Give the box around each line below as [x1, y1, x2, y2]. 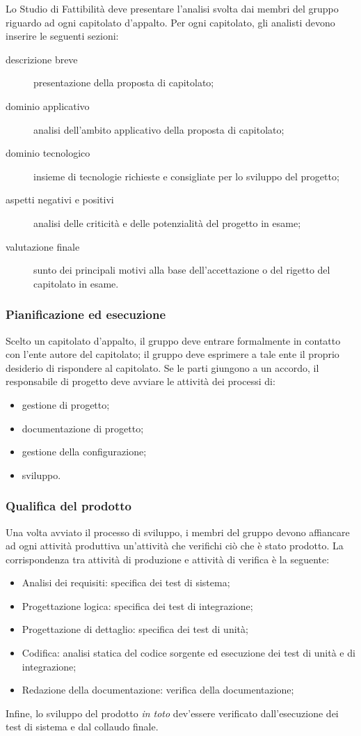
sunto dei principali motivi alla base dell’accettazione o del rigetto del [33, 263, 330, 277]
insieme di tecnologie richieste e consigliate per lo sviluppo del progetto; [33, 169, 339, 183]
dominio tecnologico [6, 146, 90, 160]
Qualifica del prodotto [6, 497, 131, 515]
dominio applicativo [6, 98, 90, 113]
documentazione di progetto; [22, 421, 144, 435]
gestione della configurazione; [22, 444, 147, 459]
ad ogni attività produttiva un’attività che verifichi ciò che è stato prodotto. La [6, 538, 344, 553]
